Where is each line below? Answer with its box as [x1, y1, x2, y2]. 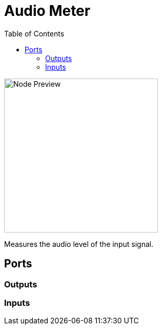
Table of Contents [4, 29, 65, 38]
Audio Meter [4, 2, 91, 20]
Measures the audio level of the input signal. [4, 239, 154, 248]
